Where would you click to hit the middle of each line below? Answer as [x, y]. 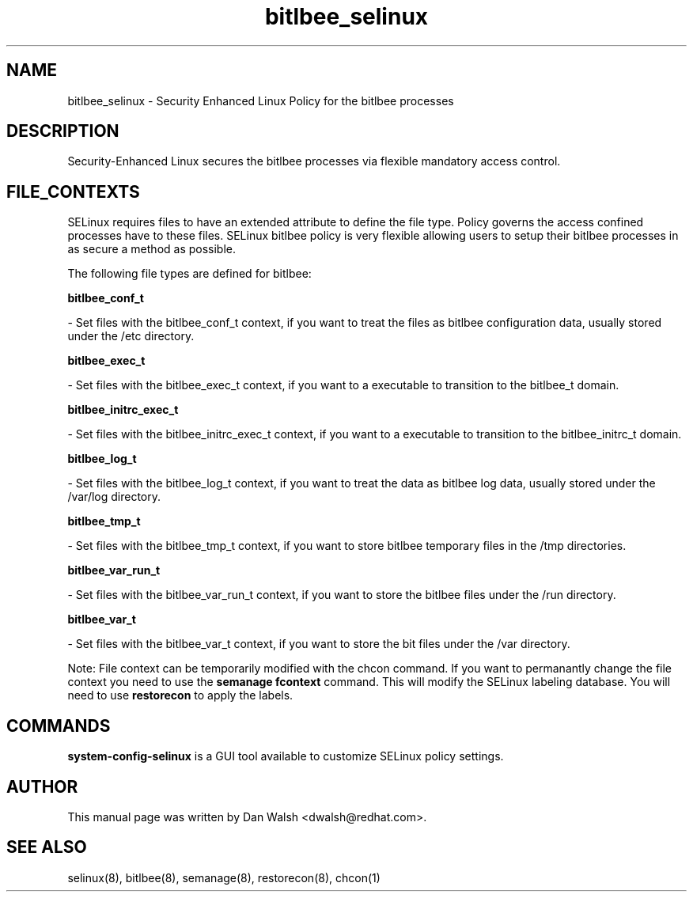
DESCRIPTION [63, 131]
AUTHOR [42, 786]
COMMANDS [59, 726]
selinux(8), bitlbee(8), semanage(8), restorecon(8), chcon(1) [224, 877]
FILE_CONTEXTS [73, 191]
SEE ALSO [47, 847]
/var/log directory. [114, 497]
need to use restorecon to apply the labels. [180, 695]
